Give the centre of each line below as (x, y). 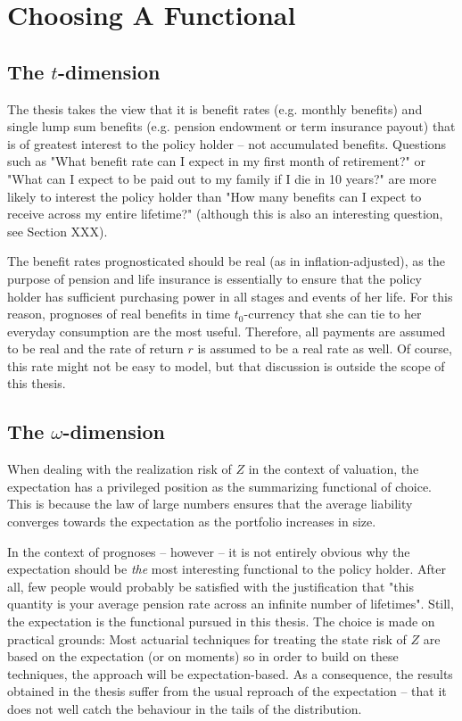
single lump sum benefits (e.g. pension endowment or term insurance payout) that (231, 126)
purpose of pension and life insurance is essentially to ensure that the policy (215, 278)
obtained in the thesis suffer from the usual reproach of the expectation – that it (227, 691)
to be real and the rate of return (95, 348)
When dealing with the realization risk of (120, 469)
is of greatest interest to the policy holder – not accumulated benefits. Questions (227, 143)
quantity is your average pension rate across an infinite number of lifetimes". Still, (231, 604)
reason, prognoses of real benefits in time (119, 314)
